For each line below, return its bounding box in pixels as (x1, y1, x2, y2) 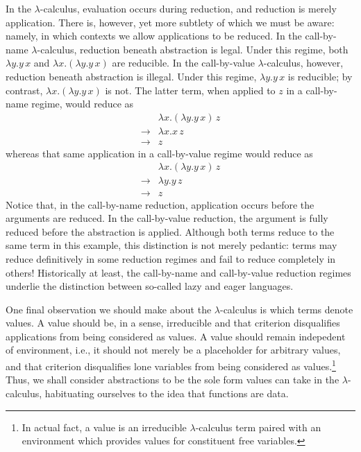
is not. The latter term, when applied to (105, 82, 276, 97)
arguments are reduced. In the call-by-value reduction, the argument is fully (6, 211, 328, 225)
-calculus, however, (263, 55, 344, 70)
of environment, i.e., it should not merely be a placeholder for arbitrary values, (6, 342, 341, 357)
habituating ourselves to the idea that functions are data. (44, 385, 289, 400)
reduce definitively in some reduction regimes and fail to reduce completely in (6, 251, 336, 266)
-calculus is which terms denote (219, 302, 353, 316)
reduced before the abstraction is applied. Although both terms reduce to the (6, 224, 335, 238)
